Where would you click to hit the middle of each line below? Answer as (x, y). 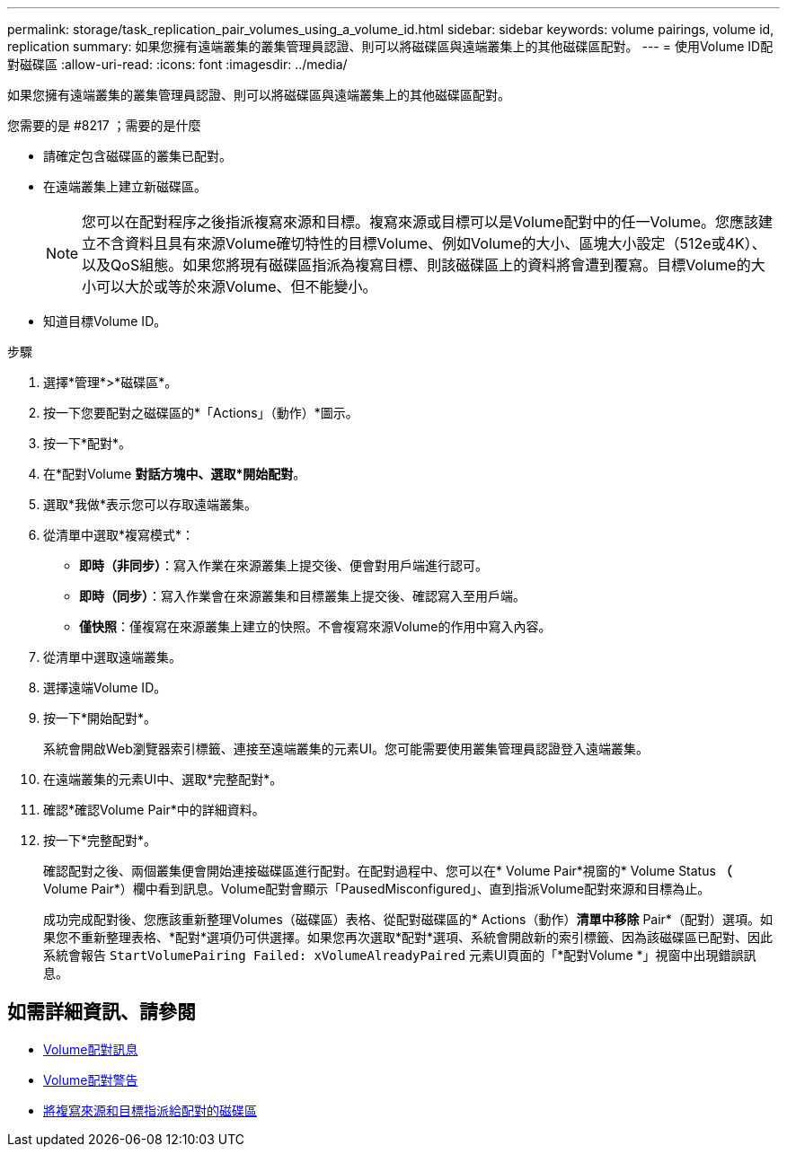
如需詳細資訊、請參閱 (102, 1012)
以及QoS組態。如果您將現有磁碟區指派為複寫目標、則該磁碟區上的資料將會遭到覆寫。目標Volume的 (416, 265)
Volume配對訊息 (91, 1049)
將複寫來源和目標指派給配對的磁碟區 (150, 1110)
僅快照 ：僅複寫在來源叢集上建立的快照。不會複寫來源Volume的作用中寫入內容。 (315, 626)
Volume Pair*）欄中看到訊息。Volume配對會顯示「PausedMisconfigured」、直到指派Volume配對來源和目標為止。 (377, 889)
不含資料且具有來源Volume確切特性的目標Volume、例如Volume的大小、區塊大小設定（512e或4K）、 (431, 243)
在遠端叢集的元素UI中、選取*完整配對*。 (163, 779)
